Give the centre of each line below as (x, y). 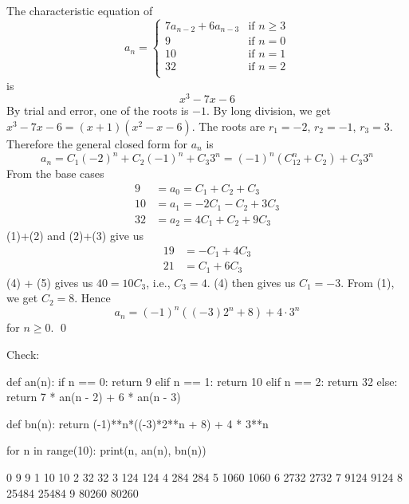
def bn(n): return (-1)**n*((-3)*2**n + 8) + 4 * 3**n (138, 423)
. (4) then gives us (251, 282)
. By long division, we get (269, 110)
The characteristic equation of (80, 10)
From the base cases (55, 173)
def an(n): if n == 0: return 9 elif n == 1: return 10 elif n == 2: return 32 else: (202, 381)
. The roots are (228, 126)
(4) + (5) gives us (50, 282)
